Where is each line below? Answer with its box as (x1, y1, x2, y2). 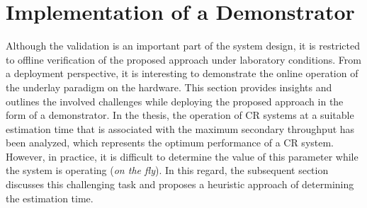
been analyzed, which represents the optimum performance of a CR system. (6, 135, 334, 150)
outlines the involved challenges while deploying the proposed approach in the (6, 93, 344, 108)
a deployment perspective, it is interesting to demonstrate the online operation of (6, 66, 358, 81)
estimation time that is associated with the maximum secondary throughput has (6, 121, 355, 136)
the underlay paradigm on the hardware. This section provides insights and (6, 79, 332, 94)
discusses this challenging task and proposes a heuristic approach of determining (6, 177, 354, 192)
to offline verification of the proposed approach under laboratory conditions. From (6, 52, 361, 67)
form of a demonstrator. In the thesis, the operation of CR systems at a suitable (6, 108, 354, 122)
